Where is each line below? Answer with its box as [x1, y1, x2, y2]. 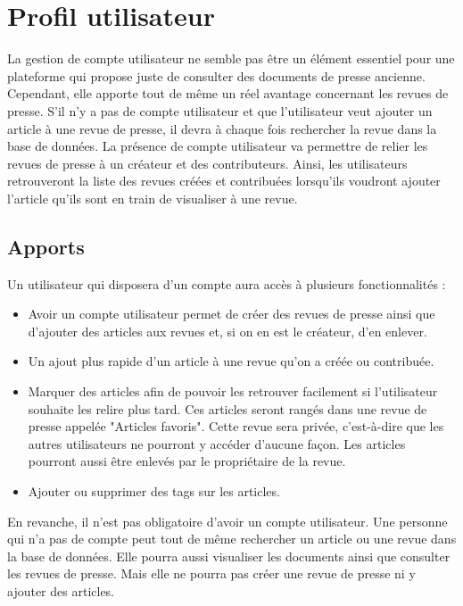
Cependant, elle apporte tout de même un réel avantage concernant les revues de [7, 84, 449, 103]
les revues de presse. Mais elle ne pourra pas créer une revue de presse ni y [7, 564, 416, 583]
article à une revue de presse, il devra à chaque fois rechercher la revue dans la [7, 119, 437, 137]
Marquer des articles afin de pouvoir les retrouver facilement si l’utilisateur [28, 382, 438, 401]
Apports [7, 232, 85, 260]
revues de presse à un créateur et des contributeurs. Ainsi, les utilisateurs [7, 154, 408, 172]
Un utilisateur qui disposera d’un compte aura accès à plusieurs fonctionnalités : [7, 274, 446, 293]
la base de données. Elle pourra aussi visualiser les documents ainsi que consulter [7, 546, 451, 565]
